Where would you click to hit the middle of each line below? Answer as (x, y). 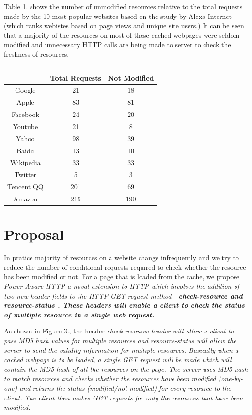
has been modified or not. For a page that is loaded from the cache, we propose (122, 276)
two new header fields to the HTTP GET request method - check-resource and (123, 295)
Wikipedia (25, 162)
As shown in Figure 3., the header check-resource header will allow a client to (119, 331)
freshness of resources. (37, 54)
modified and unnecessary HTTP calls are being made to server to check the (118, 44)
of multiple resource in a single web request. (79, 314)
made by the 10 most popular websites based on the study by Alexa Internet (118, 16)
